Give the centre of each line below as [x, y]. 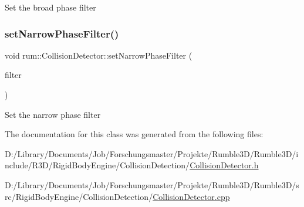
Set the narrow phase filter [53, 114]
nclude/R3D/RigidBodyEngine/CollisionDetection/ [97, 165]
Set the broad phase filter [50, 7]
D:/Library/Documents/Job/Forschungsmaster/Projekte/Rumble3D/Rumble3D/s [152, 184]
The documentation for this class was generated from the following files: [134, 134]
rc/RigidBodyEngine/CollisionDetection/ [79, 196]
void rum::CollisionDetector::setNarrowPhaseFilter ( [99, 55]
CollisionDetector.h [224, 165]
